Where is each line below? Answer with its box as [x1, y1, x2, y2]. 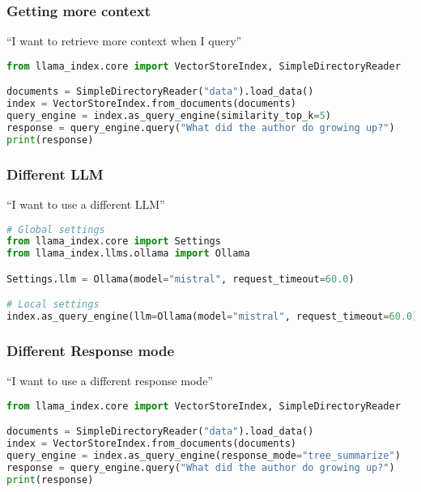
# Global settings [6, 223, 105, 235]
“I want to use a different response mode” [6, 372, 213, 389]
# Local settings [6, 299, 100, 311]
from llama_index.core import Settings [6, 235, 221, 248]
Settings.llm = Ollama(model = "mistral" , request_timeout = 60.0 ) [6, 273, 355, 285]
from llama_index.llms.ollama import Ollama [6, 248, 250, 260]
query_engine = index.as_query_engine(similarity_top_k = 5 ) [6, 110, 331, 122]
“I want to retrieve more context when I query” [6, 32, 242, 49]
